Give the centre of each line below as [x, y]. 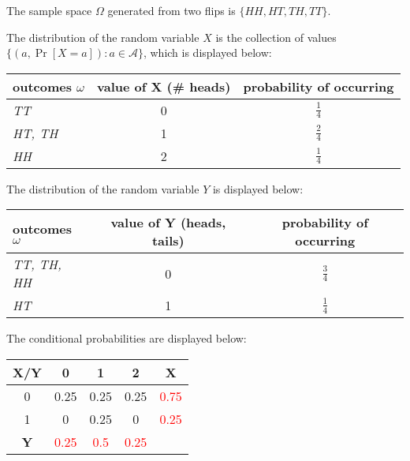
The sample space [49, 10]
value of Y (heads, [168, 223]
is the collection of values [276, 37]
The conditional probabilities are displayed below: [127, 338]
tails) [168, 241]
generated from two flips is [171, 10]
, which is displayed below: [207, 52]
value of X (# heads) [164, 86]
